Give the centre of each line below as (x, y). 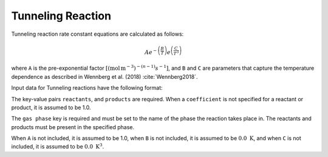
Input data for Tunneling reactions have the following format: (87, 88)
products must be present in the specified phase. (73, 127)
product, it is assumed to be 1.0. (51, 107)
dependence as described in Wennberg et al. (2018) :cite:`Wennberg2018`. (104, 76)
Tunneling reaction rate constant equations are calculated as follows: (97, 34)
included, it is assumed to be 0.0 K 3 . (58, 146)
